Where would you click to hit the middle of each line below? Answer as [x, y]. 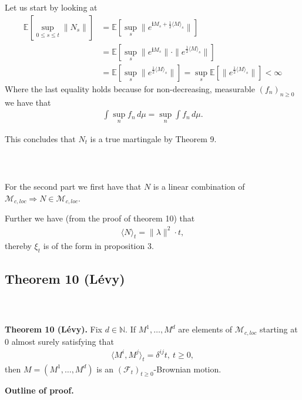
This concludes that [40, 138]
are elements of [205, 329]
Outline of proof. [39, 390]
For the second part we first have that [73, 186]
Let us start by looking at [51, 7]
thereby [18, 246]
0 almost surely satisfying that [59, 341]
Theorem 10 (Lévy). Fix [53, 329]
